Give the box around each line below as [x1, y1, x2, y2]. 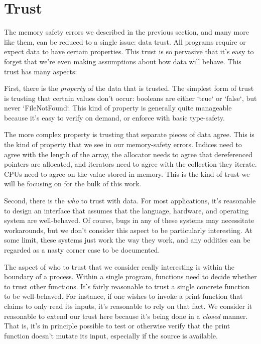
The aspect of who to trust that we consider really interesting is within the [4, 261, 235, 272]
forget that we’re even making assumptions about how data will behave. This [4, 56, 241, 66]
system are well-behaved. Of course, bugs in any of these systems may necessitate [4, 215, 254, 225]
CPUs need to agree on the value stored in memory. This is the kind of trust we [4, 168, 250, 179]
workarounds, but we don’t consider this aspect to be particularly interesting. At [4, 224, 252, 235]
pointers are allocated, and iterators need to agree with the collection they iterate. [4, 159, 257, 169]
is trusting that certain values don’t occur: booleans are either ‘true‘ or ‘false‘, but [4, 92, 257, 103]
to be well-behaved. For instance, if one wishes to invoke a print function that [4, 291, 243, 301]
